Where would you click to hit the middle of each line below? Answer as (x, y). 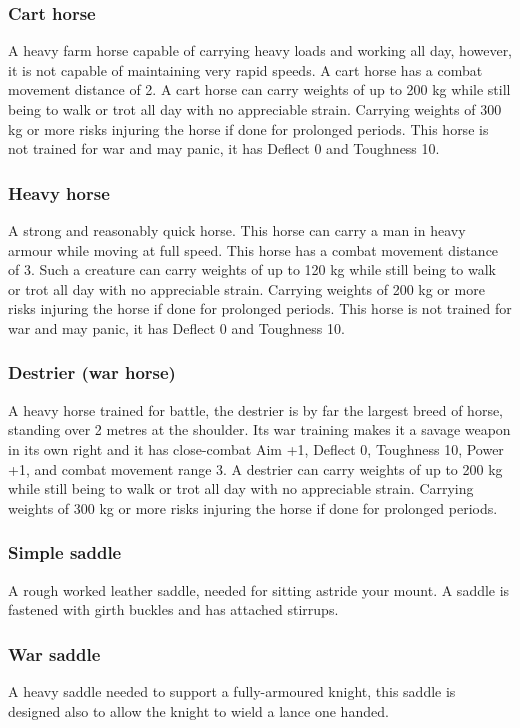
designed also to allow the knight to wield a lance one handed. (198, 710)
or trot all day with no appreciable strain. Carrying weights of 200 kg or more (246, 288)
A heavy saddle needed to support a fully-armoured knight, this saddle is (232, 690)
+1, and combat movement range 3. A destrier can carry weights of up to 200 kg (255, 468)
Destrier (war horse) (92, 372)
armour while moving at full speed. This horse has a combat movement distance (253, 249)
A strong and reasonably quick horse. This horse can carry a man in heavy (237, 230)
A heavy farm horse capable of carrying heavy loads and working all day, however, (260, 50)
